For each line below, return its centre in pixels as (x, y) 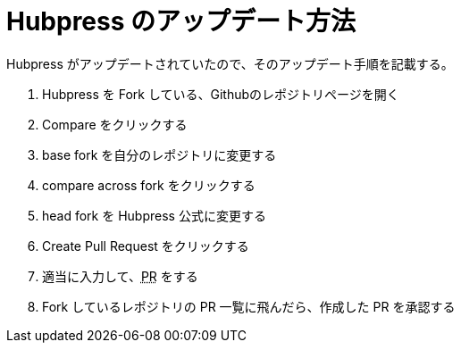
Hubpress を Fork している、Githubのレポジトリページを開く (221, 94)
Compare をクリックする (115, 124)
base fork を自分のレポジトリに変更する (159, 154)
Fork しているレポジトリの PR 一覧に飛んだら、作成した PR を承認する (249, 306)
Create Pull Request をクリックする (146, 246)
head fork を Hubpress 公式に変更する (154, 215)
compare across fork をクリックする (149, 185)
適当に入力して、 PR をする (120, 276)
